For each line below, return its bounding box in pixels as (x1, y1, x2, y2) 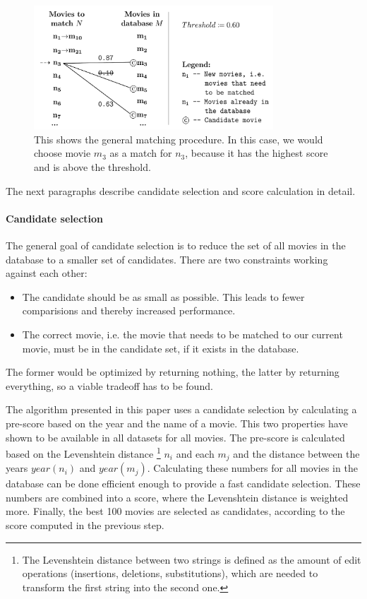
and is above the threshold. (34, 160, 151, 174)
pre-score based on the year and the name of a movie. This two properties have (6, 415, 348, 430)
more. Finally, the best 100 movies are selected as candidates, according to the (6, 504, 345, 518)
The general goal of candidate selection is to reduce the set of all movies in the (6, 237, 346, 252)
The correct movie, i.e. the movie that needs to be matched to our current (22, 326, 343, 341)
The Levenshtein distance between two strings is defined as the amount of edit (22, 552, 361, 567)
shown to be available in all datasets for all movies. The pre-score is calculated (6, 429, 345, 444)
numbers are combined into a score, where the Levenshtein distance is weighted (6, 490, 349, 504)
